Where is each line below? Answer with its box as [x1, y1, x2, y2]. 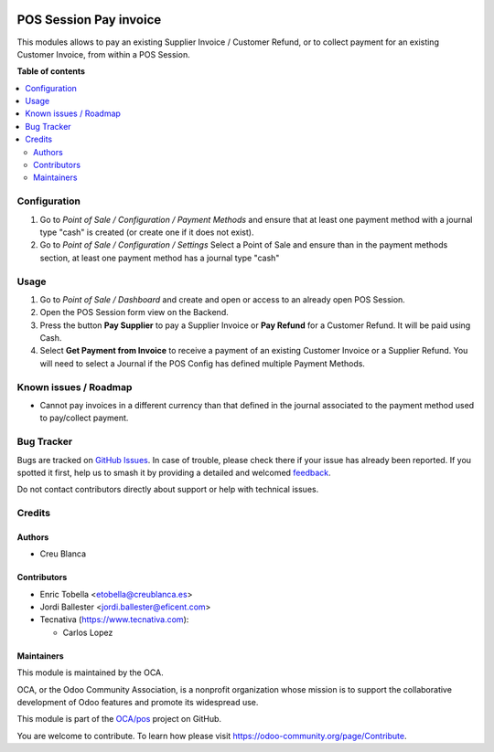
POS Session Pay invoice [16, 12, 162, 27]
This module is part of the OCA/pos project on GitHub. [16, 714, 222, 725]
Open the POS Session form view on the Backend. [39, 307, 229, 318]
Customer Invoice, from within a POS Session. [16, 48, 191, 59]
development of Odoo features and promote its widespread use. [16, 696, 259, 707]
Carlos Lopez [62, 627, 113, 638]
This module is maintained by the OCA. [16, 667, 164, 678]
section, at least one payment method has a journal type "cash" [39, 252, 280, 263]
